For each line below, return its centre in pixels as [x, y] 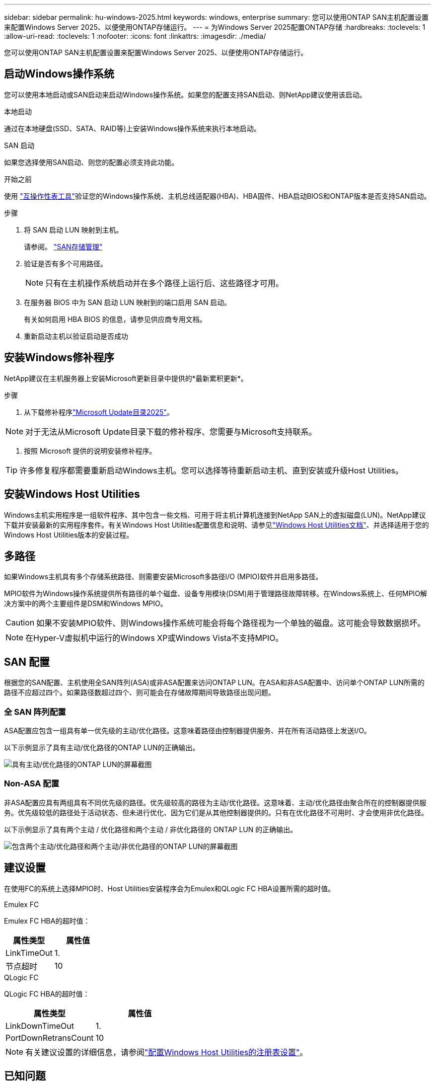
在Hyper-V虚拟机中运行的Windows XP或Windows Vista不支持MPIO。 [154, 638]
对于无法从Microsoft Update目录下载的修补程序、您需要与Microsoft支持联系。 [171, 431]
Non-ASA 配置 [32, 784]
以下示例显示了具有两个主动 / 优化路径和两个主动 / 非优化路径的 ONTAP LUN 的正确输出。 [151, 829]
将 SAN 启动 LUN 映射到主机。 [73, 230]
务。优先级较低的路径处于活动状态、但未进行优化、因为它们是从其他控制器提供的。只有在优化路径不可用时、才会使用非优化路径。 [216, 812]
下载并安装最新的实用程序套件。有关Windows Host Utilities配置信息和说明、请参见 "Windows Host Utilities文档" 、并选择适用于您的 [217, 525]
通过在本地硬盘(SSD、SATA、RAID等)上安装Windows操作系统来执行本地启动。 [132, 128]
